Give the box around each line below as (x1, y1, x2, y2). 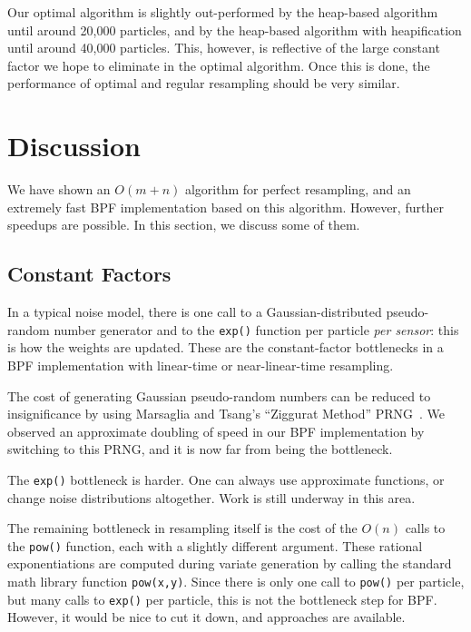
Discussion (7, 127, 141, 164)
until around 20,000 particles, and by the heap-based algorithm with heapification (7, 20, 462, 39)
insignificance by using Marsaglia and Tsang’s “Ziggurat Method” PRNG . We (7, 404, 446, 423)
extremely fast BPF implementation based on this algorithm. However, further (7, 197, 444, 216)
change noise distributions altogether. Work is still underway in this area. (7, 488, 416, 507)
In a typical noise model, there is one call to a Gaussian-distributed (7, 302, 382, 321)
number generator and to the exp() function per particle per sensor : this (54, 320, 459, 339)
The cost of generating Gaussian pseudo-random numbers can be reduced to (7, 386, 431, 405)
